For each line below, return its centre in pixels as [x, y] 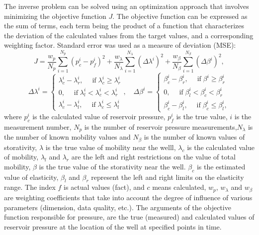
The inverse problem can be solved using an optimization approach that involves [127, 6]
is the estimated [221, 166]
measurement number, [38, 126]
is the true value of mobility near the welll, [111, 147]
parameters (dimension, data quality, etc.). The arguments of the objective [118, 207]
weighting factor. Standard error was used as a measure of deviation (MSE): [120, 45]
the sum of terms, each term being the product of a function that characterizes [124, 26]
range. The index [30, 187]
